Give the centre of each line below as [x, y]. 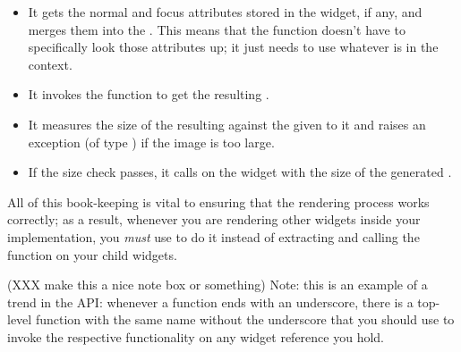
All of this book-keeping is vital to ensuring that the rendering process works [218, 201]
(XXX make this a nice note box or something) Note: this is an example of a [218, 285]
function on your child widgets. [92, 254]
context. [50, 64]
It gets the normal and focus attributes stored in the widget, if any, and [225, 12]
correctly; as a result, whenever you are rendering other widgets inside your [214, 219]
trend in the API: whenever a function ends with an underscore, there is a [210, 302]
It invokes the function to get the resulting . [149, 94]
